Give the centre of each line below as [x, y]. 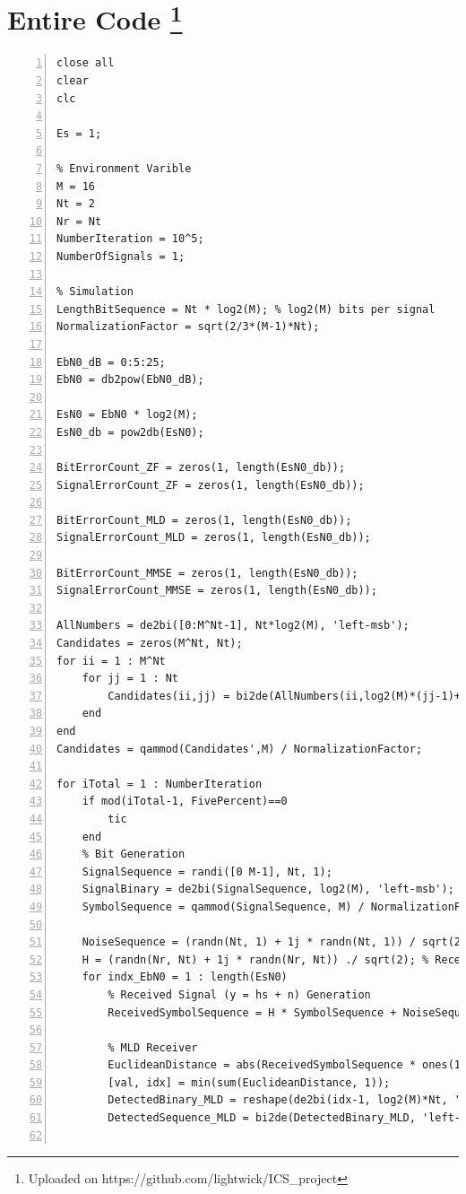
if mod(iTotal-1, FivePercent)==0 [185, 802]
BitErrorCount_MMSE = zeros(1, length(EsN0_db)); [207, 573]
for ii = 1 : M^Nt [111, 661]
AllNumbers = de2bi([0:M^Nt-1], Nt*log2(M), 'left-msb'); [233, 626]
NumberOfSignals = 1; [121, 256]
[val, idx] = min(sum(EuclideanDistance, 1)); [249, 1082]
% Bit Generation [134, 854]
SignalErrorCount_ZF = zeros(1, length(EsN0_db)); [211, 485]
